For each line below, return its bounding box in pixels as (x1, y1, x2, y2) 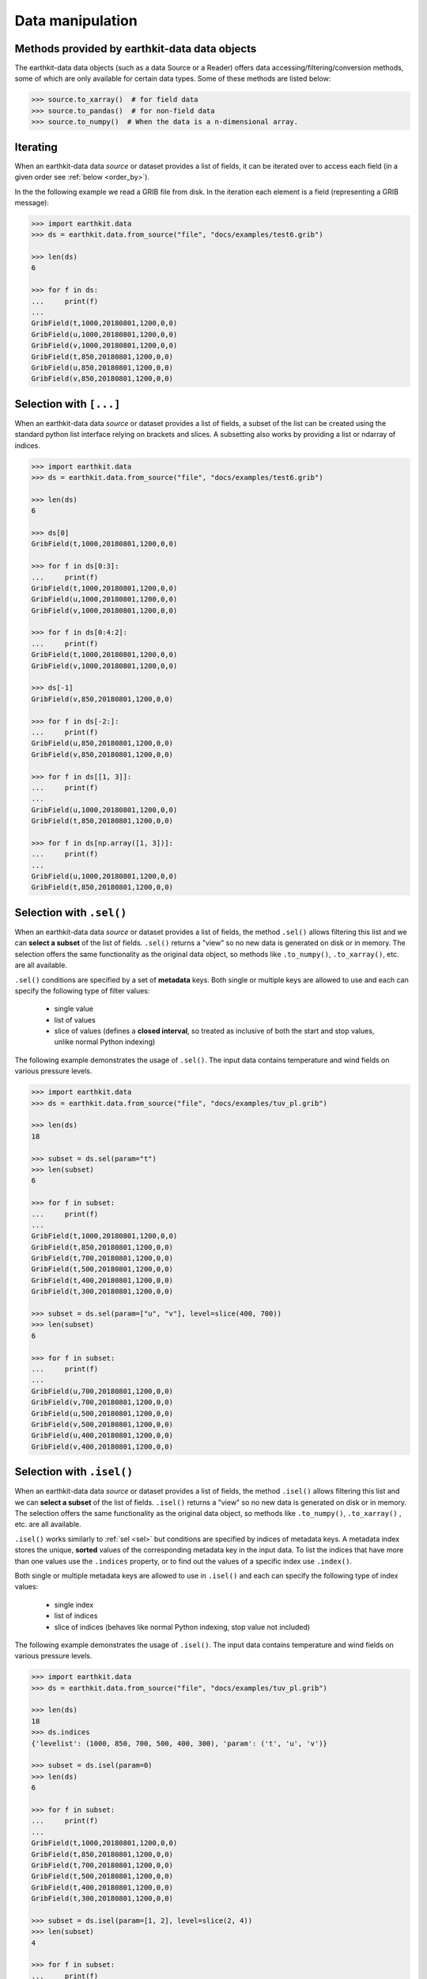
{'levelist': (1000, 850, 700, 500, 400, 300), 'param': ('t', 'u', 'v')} (31, 1738, 328, 1748)
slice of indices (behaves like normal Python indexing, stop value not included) (54, 1622, 311, 1631)
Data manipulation (14, 12, 138, 29)
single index (54, 1600, 94, 1609)
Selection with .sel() (14, 906, 127, 919)
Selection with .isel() (14, 1465, 134, 1479)
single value (54, 1004, 94, 1013)
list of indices (54, 1611, 98, 1620)
